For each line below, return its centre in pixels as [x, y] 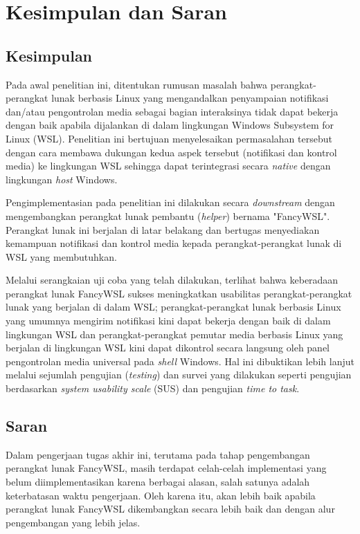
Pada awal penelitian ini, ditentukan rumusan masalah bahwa [137, 84]
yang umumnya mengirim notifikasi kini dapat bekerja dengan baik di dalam [168, 321]
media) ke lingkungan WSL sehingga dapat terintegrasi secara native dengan [168, 166]
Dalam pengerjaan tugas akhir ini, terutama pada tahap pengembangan [158, 454]
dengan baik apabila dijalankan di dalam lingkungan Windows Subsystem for [170, 125]
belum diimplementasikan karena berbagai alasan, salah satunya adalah [158, 482]
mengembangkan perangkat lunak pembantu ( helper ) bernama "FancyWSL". [168, 215]
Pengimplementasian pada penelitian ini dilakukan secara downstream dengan [170, 202]
